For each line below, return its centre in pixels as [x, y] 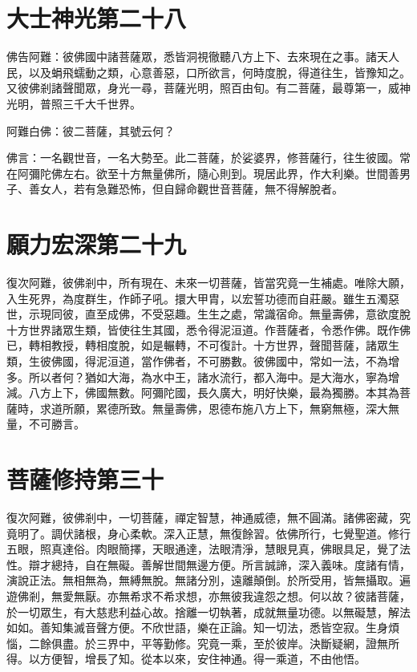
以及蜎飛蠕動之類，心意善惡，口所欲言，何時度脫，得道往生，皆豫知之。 [219, 72]
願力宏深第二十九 [97, 244]
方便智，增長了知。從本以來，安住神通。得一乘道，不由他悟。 [202, 659]
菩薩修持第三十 [85, 479]
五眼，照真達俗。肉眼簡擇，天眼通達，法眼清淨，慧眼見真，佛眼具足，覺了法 [208, 549]
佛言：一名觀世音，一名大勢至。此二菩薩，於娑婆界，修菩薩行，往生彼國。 [203, 158]
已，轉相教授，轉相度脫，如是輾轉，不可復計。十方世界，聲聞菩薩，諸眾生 [203, 345]
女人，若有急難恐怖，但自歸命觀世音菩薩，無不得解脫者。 [191, 189]
